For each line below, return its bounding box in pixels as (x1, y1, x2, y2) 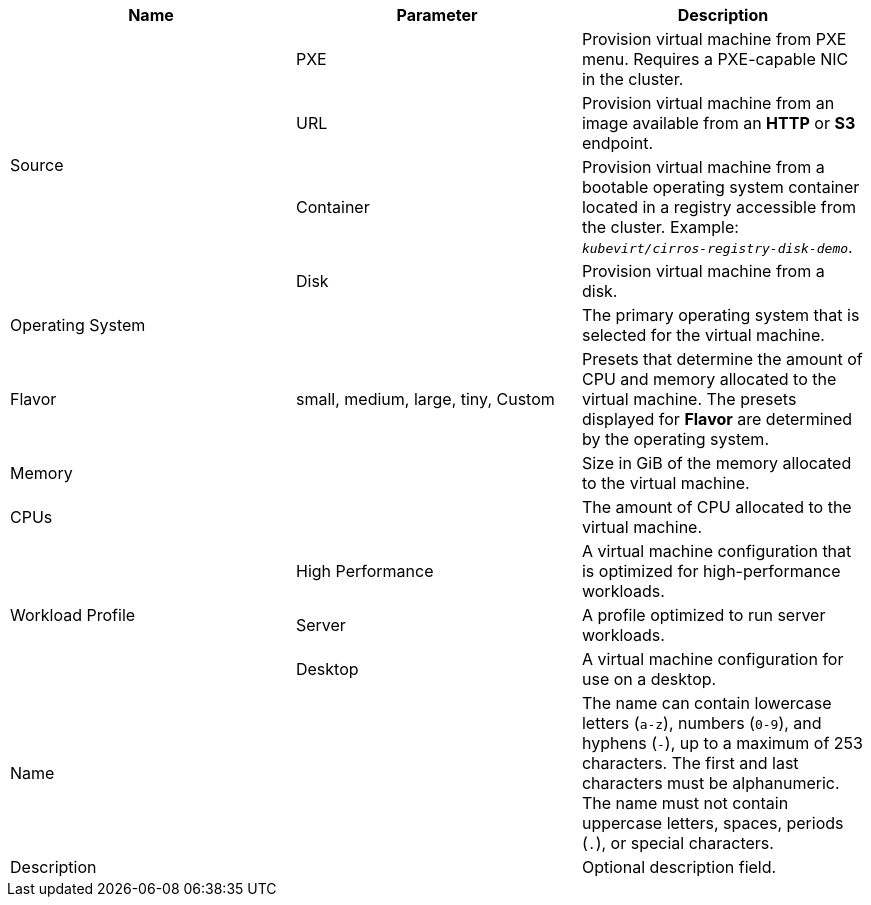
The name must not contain (581, 793, 789, 813)
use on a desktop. (581, 669, 717, 689)
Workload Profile (10, 605, 136, 625)
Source (10, 155, 64, 175)
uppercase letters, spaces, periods (581, 813, 844, 833)
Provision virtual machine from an (581, 93, 835, 113)
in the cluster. (581, 69, 684, 89)
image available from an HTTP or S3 (581, 113, 856, 133)
